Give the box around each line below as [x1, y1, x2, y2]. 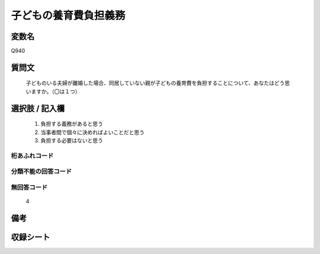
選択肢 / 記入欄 [11, 103, 65, 113]
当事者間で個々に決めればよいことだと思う [40, 128, 145, 136]
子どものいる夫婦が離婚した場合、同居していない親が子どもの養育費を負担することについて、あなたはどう [25, 80, 285, 87]
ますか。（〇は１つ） [30, 88, 81, 95]
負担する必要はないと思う [40, 137, 103, 144]
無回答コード [11, 183, 48, 191]
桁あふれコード [11, 151, 54, 160]
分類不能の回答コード [11, 167, 72, 176]
